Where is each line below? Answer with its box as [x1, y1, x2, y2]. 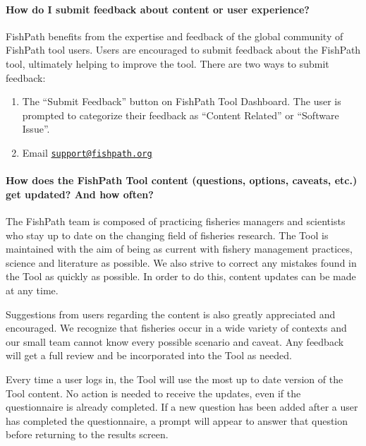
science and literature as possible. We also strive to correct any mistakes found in [6, 255, 357, 270]
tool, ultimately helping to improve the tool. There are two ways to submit [6, 56, 329, 71]
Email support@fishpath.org [22, 145, 152, 159]
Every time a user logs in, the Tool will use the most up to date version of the [6, 371, 343, 386]
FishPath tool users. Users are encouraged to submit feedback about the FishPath [6, 42, 361, 57]
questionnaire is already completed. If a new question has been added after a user [6, 399, 358, 414]
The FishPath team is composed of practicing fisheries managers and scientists [6, 214, 346, 228]
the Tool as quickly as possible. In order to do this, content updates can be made [6, 269, 356, 284]
